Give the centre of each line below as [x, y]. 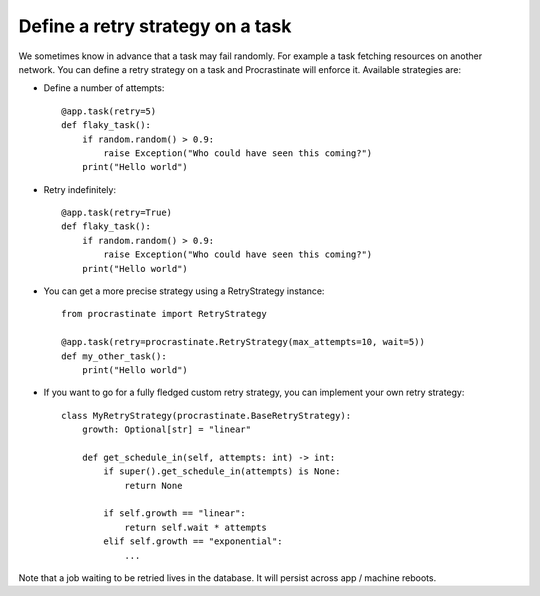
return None [153, 485]
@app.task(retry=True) [117, 213]
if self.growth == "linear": [175, 513]
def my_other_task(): [114, 356]
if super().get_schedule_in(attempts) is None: [222, 471]
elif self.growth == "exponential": [193, 541]
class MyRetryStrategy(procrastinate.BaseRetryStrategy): [206, 415]
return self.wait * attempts [195, 527]
